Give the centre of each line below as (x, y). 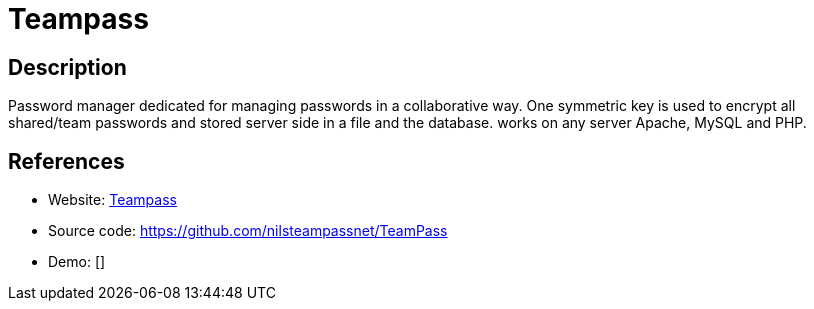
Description (67, 67)
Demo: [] (77, 262)
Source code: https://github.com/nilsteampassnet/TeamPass (248, 231)
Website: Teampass (112, 200)
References (66, 161)
